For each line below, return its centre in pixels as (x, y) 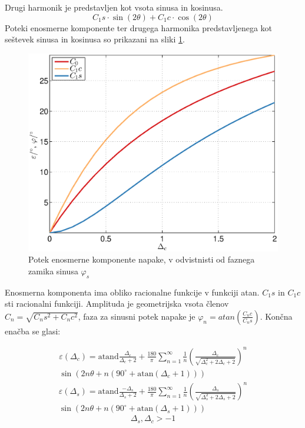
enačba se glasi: (33, 331)
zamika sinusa (53, 271)
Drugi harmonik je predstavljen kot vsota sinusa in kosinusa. (114, 7)
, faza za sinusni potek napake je (137, 316)
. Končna (276, 316)
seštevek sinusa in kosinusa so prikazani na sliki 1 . (95, 39)
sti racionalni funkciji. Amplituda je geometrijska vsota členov (117, 303)
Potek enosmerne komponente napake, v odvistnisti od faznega (142, 259)
